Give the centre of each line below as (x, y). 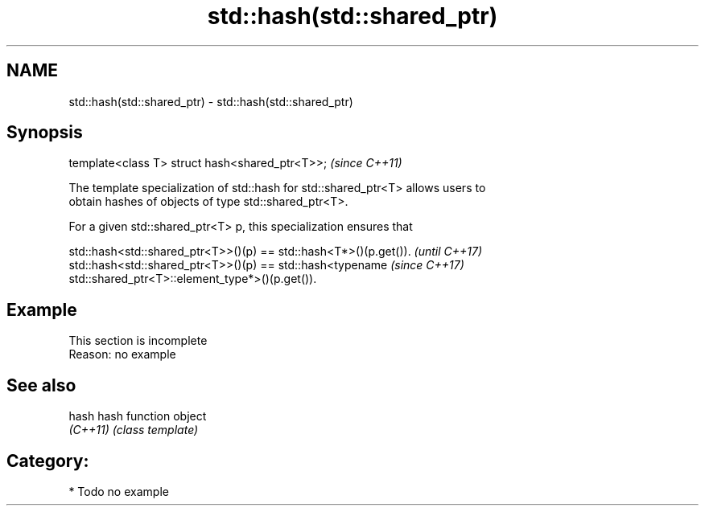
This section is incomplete (138, 341)
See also (41, 385)
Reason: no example (122, 354)
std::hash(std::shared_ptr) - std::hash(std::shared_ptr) (211, 101)
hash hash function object (138, 416)
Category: (48, 461)
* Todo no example (119, 491)
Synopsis (45, 133)
